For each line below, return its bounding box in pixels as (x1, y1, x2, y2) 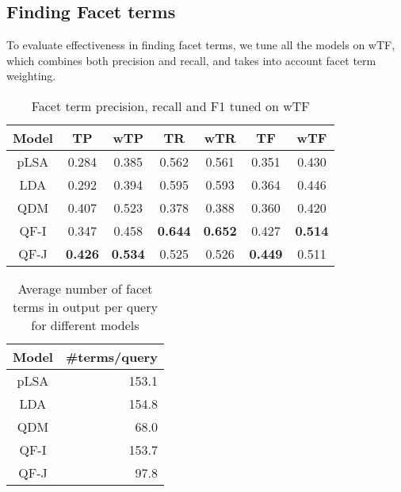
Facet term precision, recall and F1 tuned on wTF (31, 96, 310, 115)
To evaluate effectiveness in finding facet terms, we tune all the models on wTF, (6, 37, 395, 53)
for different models (31, 315, 139, 334)
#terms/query (65, 347, 158, 366)
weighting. (6, 67, 56, 84)
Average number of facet (17, 279, 153, 298)
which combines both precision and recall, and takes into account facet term (6, 52, 376, 68)
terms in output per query (12, 297, 158, 316)
